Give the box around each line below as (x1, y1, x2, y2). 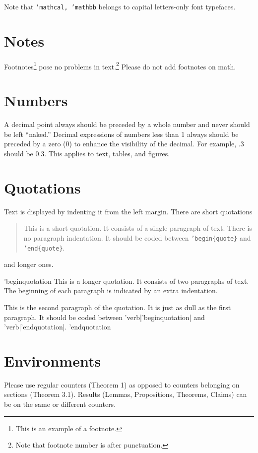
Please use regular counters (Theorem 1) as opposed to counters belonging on (4, 379, 240, 389)
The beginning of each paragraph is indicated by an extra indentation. (4, 285, 218, 296)
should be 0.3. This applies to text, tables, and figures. (4, 148, 170, 158)
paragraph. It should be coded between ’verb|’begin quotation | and (4, 312, 205, 322)
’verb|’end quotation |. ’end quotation (4, 322, 111, 332)
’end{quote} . (23, 242, 65, 253)
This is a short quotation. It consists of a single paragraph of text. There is (23, 223, 252, 233)
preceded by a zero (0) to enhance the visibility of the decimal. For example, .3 (4, 138, 244, 149)
